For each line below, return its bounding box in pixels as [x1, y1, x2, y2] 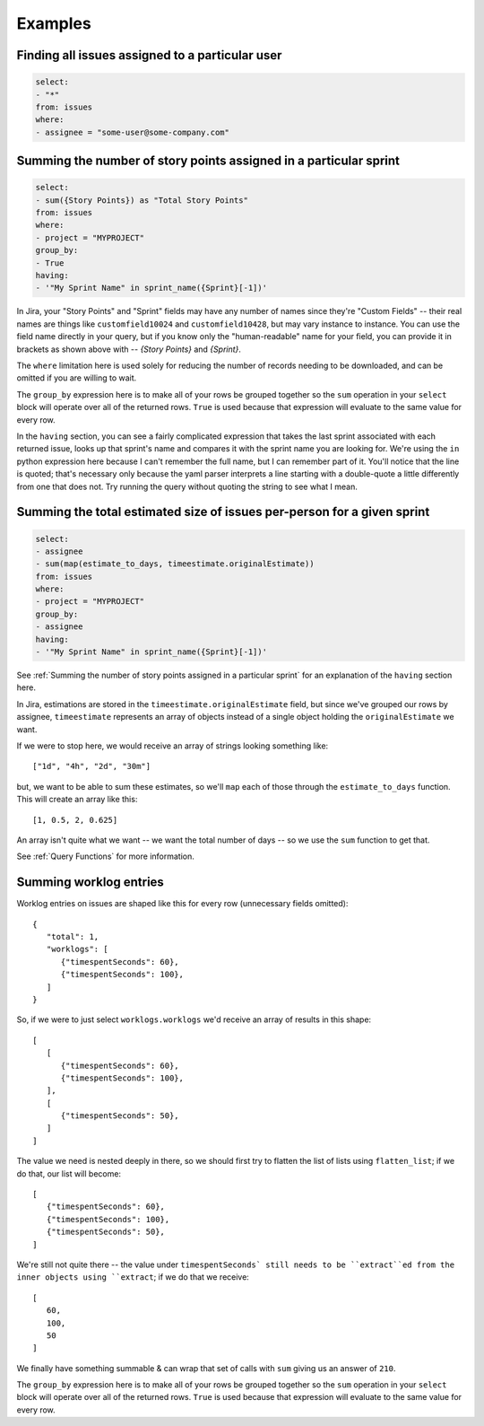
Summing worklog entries [16, 875, 165, 890]
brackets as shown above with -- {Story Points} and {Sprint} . [16, 344, 242, 354]
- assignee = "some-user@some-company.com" [35, 127, 230, 137]
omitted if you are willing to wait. [16, 372, 137, 383]
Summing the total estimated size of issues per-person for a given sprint [16, 504, 430, 520]
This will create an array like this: [16, 794, 138, 805]
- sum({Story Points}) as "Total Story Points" [35, 195, 248, 206]
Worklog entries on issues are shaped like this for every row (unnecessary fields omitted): [16, 898, 349, 909]
